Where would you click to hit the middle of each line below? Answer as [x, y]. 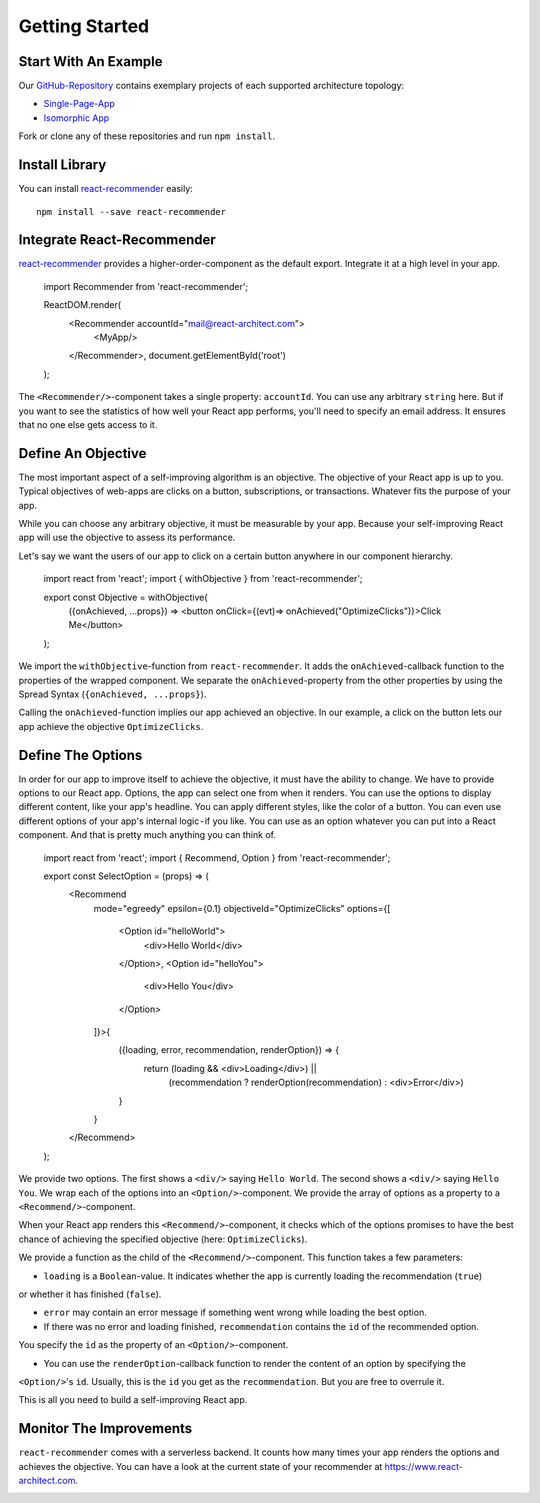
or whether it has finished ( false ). [90, 1294]
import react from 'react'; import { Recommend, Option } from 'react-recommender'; [217, 857]
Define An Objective [82, 453]
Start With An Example [91, 61]
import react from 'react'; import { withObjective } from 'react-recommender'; [203, 579]
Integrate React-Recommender [117, 240]
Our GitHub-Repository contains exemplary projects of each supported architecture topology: [211, 86]
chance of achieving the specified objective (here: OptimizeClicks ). [163, 1239]
